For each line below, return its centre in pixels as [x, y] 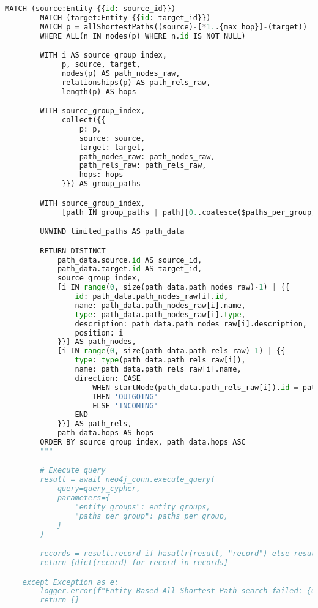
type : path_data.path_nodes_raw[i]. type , [160, 314]
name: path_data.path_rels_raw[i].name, [158, 370]
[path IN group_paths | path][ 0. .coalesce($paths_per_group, [189, 212]
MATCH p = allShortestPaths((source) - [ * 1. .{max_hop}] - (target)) [174, 27]
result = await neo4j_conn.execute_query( [128, 480]
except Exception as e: [71, 582]
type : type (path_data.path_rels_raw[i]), [160, 360]
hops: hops [101, 175]
